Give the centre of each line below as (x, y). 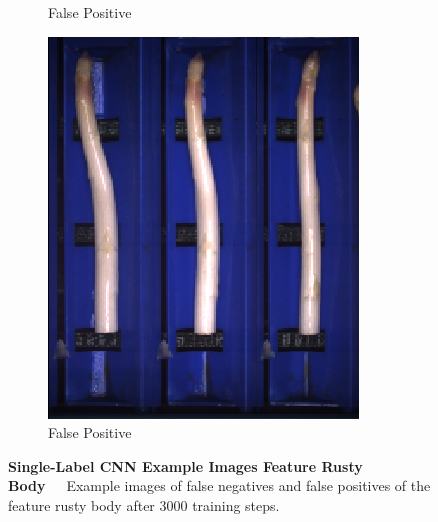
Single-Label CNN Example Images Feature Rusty (185, 465)
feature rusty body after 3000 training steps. (144, 504)
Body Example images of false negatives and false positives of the (219, 485)
